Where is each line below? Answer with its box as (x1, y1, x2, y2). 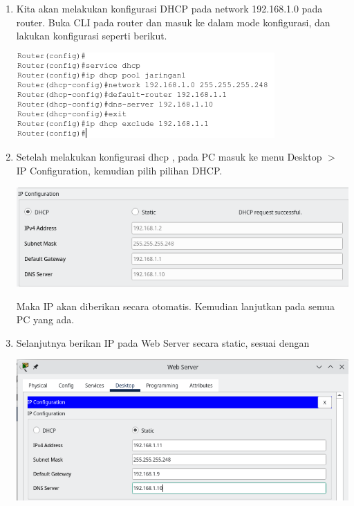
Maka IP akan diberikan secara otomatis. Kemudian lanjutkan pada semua (16, 298, 335, 313)
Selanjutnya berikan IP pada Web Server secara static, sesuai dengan (16, 335, 310, 350)
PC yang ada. (16, 312, 75, 327)
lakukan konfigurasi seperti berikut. (16, 28, 167, 43)
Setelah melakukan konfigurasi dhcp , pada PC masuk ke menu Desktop (16, 150, 322, 164)
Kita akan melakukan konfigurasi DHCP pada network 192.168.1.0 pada (16, 1, 323, 15)
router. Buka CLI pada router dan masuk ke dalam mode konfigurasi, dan (16, 15, 330, 29)
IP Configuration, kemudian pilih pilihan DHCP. (16, 163, 223, 177)
